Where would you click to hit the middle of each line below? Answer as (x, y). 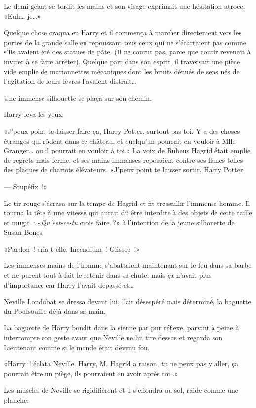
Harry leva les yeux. (34, 114)
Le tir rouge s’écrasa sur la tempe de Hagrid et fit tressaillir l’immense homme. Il (127, 203)
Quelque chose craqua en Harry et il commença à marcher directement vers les (123, 32)
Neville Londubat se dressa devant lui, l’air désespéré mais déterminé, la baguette (128, 301)
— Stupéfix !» (26, 186)
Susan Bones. (24, 232)
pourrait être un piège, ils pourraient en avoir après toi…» (91, 373)
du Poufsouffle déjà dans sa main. (55, 311)
